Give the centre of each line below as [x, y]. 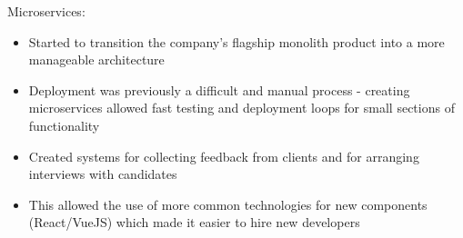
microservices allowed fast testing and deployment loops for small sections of [242, 108]
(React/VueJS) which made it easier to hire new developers [194, 222]
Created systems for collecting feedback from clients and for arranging [224, 156]
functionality [64, 125]
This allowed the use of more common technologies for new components [228, 204]
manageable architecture [96, 59]
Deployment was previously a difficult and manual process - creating [219, 89]
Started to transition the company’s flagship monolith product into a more [237, 41]
